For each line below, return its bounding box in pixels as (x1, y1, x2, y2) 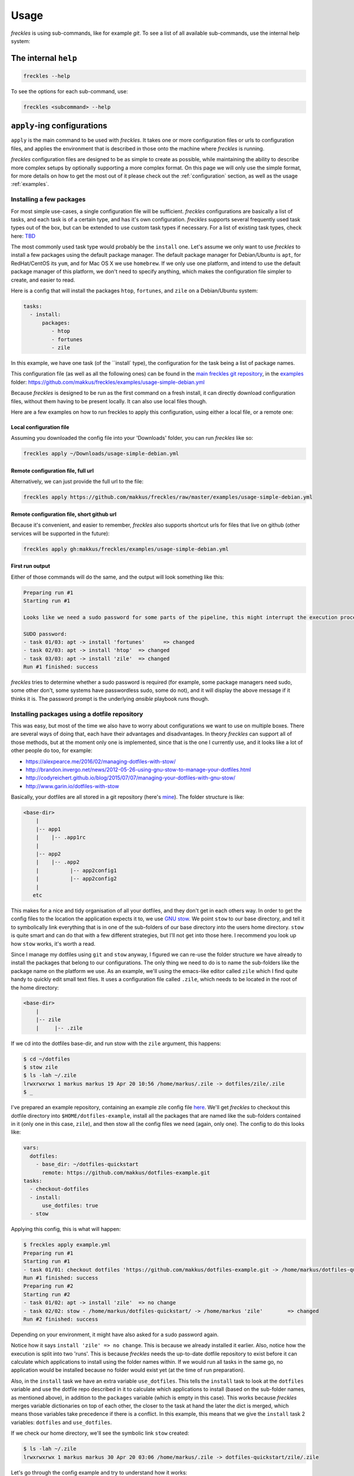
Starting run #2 (23, 1291, 71, 1298)
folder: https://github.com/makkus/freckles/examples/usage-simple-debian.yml (11, 378, 205, 386)
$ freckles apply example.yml (23, 1242, 111, 1248)
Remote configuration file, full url (11, 467, 94, 474)
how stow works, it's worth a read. (11, 940, 96, 947)
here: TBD (11, 232, 35, 239)
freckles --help (23, 73, 71, 79)
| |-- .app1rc (35, 834, 86, 841)
